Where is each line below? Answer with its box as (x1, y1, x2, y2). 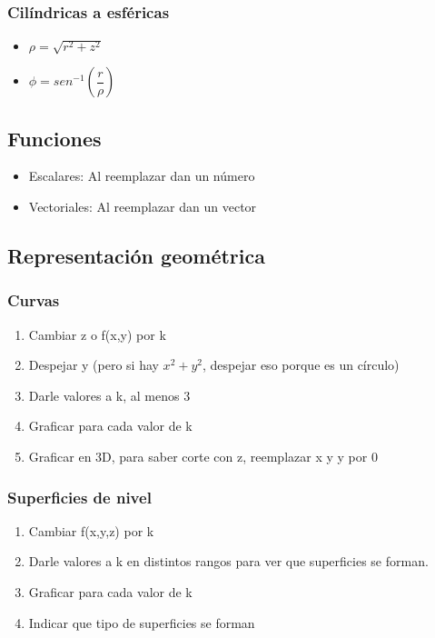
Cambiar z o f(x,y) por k (28, 324, 166, 344)
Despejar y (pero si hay (28, 355, 159, 374)
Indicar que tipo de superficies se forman (28, 613, 255, 632)
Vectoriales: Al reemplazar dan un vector (28, 197, 257, 216)
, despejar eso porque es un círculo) (203, 355, 400, 374)
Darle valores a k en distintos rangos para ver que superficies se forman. (28, 552, 429, 571)
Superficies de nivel (7, 485, 152, 508)
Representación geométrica (7, 242, 265, 269)
